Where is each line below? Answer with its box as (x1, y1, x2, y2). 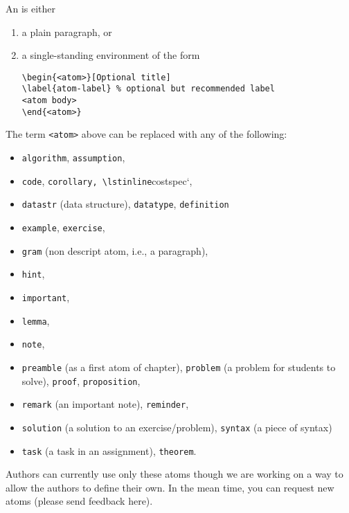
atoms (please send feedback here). (6, 494, 153, 508)
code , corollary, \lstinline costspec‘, (21, 173, 193, 188)
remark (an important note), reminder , (21, 397, 189, 411)
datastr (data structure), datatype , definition (21, 197, 229, 211)
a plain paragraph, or (21, 24, 112, 39)
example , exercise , (21, 220, 105, 235)
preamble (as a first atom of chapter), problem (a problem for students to (21, 359, 336, 374)
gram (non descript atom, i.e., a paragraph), (21, 243, 208, 258)
